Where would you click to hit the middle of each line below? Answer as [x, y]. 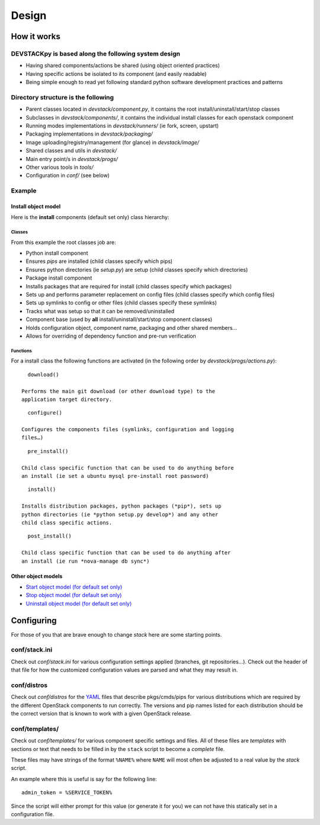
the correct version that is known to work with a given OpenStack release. [101, 714]
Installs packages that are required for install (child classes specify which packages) [129, 286]
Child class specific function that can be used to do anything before [128, 468]
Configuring [34, 620]
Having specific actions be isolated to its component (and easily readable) [116, 73]
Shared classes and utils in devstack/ [71, 150]
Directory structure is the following [63, 97]
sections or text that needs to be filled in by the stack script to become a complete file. [118, 749]
